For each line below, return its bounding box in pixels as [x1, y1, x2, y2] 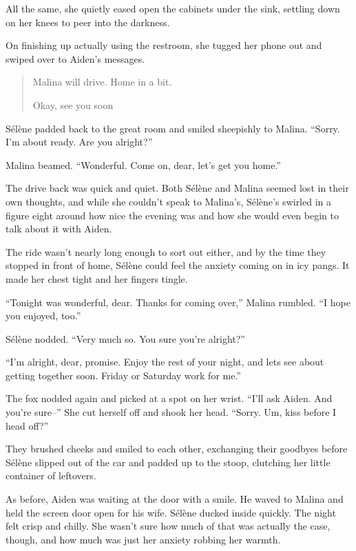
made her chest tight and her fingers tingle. [6, 271, 188, 285]
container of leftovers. [6, 468, 96, 483]
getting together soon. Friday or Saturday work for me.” [6, 368, 241, 382]
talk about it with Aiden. [6, 221, 112, 236]
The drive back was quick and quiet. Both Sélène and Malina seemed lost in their [6, 181, 349, 195]
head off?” [6, 418, 49, 432]
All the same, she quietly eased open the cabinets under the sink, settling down [6, 1, 340, 15]
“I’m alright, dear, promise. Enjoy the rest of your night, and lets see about [6, 354, 324, 369]
